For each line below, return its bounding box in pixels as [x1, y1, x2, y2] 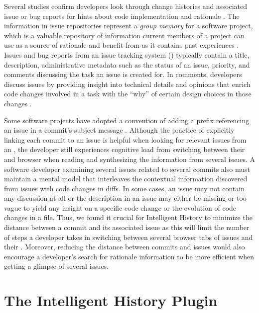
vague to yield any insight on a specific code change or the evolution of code [4, 202, 237, 213]
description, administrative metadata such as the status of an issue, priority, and [4, 59, 250, 70]
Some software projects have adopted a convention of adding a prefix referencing [4, 115, 250, 125]
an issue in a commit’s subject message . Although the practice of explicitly [4, 125, 235, 135]
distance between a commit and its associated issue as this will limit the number [4, 222, 250, 233]
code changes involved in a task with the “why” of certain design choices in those [4, 88, 252, 99]
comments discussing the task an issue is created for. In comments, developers [4, 69, 242, 79]
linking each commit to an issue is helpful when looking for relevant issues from [4, 134, 247, 145]
